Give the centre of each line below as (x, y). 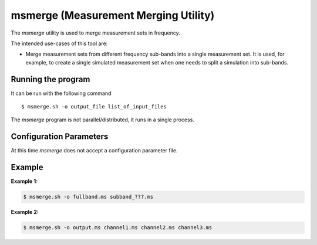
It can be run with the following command (61, 93)
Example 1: (24, 181)
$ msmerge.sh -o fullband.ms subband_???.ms (88, 197)
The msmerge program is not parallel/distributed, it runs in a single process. (103, 120)
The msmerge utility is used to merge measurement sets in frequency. (95, 33)
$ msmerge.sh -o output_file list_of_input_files (94, 107)
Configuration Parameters (60, 137)
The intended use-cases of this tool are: (59, 43)
